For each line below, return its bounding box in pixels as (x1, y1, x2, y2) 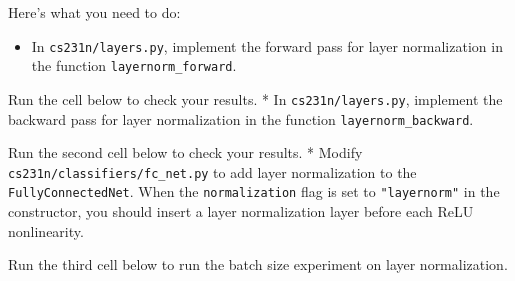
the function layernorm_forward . (31, 55, 237, 76)
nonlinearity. (8, 220, 84, 241)
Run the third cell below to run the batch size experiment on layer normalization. (8, 254, 508, 275)
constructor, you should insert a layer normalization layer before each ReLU (8, 201, 474, 222)
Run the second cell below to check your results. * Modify (8, 142, 363, 163)
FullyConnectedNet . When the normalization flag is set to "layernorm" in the (8, 181, 500, 202)
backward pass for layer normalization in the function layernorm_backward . (8, 108, 474, 129)
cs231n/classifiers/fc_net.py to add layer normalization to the (8, 161, 417, 182)
